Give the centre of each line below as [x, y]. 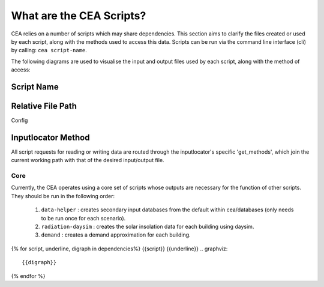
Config [19, 121]
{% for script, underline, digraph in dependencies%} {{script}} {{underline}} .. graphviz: [119, 249]
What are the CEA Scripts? [79, 16]
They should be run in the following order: [63, 196]
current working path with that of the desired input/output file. [88, 160]
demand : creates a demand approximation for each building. [116, 235]
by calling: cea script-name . [49, 50]
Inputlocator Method [50, 137]
